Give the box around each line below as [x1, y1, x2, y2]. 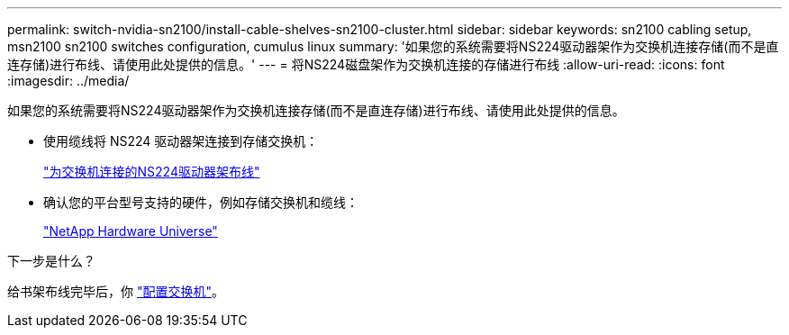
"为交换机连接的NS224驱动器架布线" [43, 164, 260, 179]
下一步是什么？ [7, 253, 95, 268]
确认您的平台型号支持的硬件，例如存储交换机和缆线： [43, 195, 358, 210]
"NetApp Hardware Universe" [43, 223, 218, 239]
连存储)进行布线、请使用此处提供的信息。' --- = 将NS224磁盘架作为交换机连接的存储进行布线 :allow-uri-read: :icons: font [7, 57, 725, 72]
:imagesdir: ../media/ [7, 73, 130, 88]
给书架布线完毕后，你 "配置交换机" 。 [7, 284, 224, 299]
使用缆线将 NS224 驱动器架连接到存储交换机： [43, 133, 319, 149]
